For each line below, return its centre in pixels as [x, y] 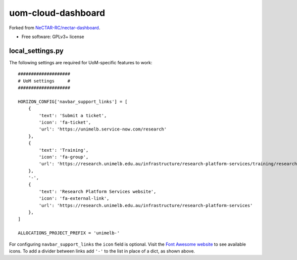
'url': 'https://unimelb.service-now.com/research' [103, 129]
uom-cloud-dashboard [57, 13]
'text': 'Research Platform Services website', [98, 191]
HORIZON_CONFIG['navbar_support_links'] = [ [73, 102]
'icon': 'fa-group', [64, 157]
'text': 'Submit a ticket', [73, 115]
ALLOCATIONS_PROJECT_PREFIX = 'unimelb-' [69, 233]
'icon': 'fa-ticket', [65, 122]
